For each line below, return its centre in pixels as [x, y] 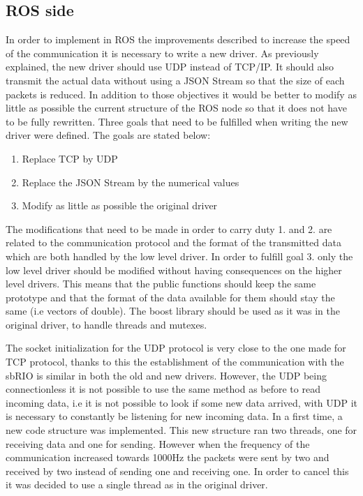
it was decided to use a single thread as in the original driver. [137, 484]
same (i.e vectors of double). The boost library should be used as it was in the [173, 311]
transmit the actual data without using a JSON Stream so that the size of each [175, 80]
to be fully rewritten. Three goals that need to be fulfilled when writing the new [177, 121]
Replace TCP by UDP [70, 158]
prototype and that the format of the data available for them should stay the [170, 297]
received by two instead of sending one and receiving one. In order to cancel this [177, 471]
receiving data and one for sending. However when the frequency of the [158, 443]
